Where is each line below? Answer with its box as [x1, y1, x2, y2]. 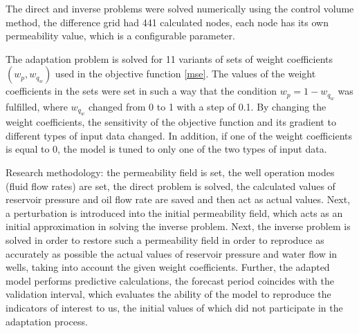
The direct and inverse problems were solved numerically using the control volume [6, 1, 354, 15]
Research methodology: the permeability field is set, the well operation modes [6, 164, 335, 179]
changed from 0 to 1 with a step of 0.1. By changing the [88, 99, 326, 113]
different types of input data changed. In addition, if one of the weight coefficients [6, 128, 353, 142]
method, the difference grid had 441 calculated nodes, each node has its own [6, 15, 329, 29]
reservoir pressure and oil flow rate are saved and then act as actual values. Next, [6, 192, 351, 207]
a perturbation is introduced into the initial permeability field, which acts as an [6, 205, 343, 220]
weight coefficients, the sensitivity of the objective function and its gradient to [6, 115, 336, 129]
